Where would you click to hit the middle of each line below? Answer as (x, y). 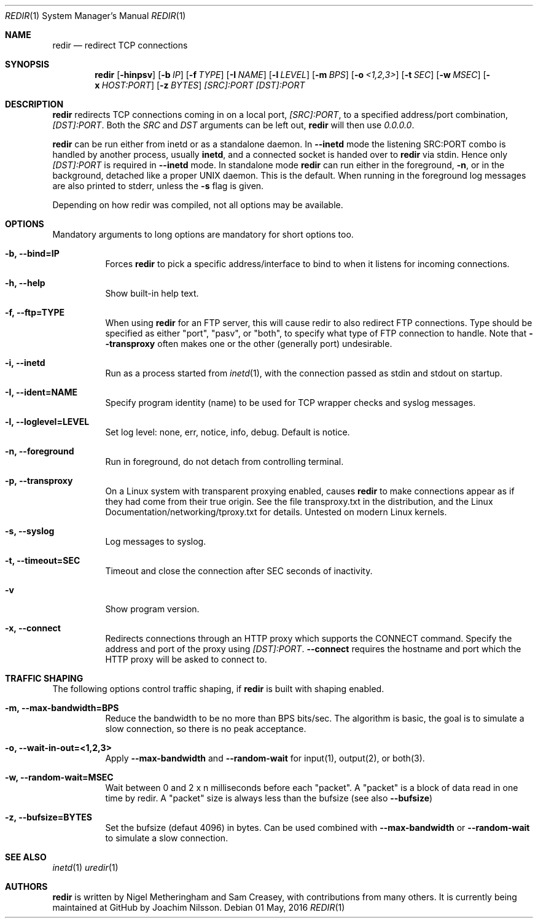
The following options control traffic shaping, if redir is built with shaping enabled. (218, 689)
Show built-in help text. (152, 293)
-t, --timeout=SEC (43, 560)
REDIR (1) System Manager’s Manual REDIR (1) (96, 16)
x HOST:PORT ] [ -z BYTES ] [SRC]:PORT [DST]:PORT (200, 85)
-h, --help (25, 283)
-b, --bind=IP (32, 253)
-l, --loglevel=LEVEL (47, 422)
